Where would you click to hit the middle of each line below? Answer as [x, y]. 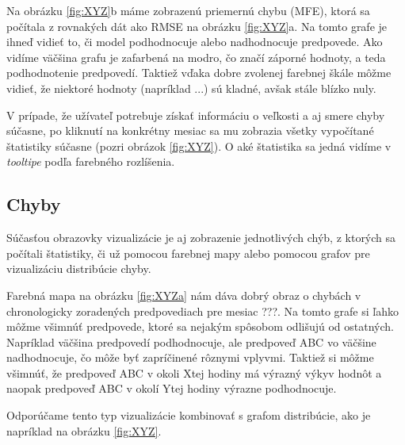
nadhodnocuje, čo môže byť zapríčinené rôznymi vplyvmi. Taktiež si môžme [190, 357]
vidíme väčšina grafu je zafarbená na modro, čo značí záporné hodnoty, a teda [196, 57]
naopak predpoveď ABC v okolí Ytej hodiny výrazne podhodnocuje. [172, 388]
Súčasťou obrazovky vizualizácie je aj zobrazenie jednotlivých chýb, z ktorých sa [201, 238]
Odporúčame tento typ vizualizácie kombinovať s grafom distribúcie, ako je [189, 415]
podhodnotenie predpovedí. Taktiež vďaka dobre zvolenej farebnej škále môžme [199, 73]
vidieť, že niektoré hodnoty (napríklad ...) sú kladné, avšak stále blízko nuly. [191, 88]
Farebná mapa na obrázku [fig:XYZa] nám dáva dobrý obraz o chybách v [184, 295]
